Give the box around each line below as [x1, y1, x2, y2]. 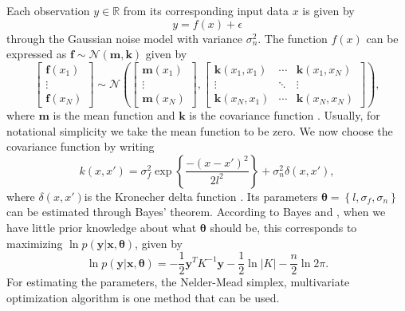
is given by [302, 2, 355, 18]
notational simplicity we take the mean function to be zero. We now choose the [6, 122, 393, 139]
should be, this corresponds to [210, 218, 357, 235]
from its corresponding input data [123, 2, 289, 18]
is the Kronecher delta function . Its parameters [84, 187, 318, 204]
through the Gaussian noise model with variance [6, 30, 242, 46]
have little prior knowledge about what [6, 218, 197, 235]
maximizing [6, 234, 63, 251]
